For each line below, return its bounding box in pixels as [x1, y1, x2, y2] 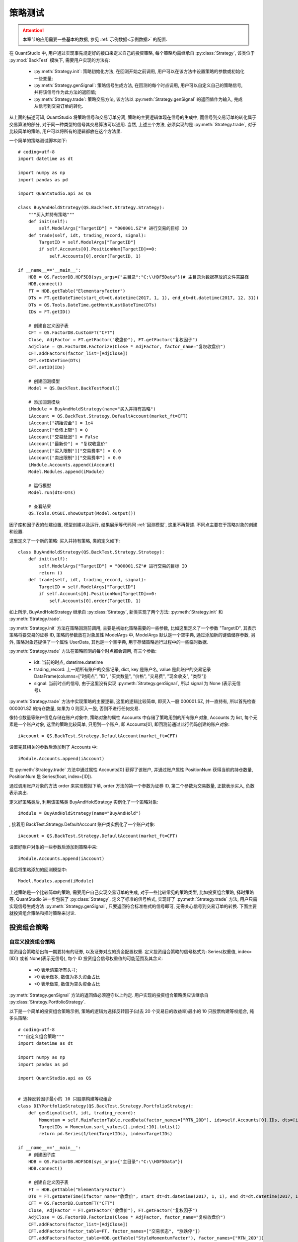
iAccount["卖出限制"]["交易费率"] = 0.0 [28, 455, 121, 461]
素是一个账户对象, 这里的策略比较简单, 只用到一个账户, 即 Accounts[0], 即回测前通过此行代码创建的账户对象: [9, 721, 230, 727]
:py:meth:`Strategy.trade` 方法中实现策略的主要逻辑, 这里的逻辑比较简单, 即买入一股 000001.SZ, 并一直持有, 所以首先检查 [9, 699, 256, 704]
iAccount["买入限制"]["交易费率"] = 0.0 [28, 448, 121, 454]
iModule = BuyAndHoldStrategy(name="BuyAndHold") [18, 810, 142, 816]
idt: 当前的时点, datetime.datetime [34, 659, 103, 665]
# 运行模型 [28, 482, 52, 488]
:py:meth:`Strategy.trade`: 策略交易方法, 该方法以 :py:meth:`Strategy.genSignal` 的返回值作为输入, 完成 [34, 96, 243, 102]
